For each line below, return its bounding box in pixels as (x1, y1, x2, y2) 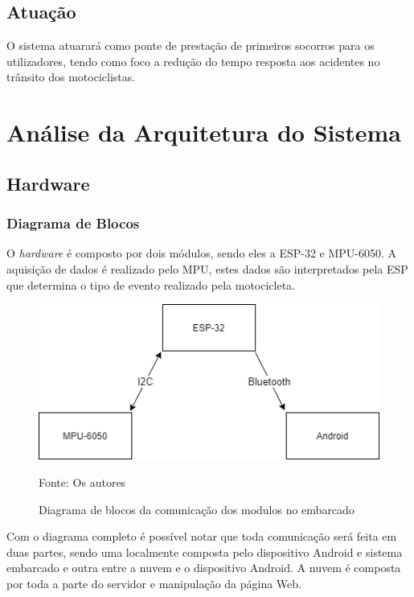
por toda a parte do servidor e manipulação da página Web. (6, 574, 301, 591)
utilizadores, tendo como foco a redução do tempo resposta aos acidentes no (6, 52, 380, 69)
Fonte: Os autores (39, 473, 126, 490)
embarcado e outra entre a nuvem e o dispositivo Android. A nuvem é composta (6, 559, 401, 576)
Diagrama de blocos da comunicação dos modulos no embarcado (39, 500, 355, 517)
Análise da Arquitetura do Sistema (6, 116, 401, 149)
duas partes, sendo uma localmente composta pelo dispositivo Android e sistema (6, 543, 403, 560)
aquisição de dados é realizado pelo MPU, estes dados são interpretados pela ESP (6, 260, 408, 277)
